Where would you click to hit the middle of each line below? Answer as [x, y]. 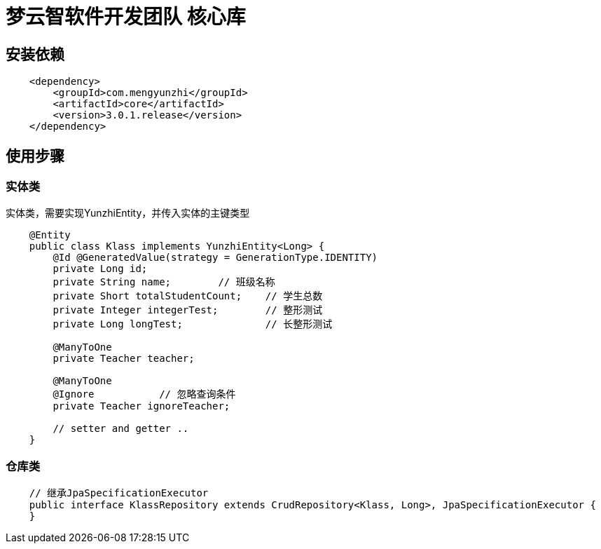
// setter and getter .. [121, 429]
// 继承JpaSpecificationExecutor [119, 493]
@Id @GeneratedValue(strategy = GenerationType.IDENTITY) [215, 258]
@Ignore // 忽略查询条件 [144, 394]
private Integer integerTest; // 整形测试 [188, 310]
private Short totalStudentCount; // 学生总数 [188, 296]
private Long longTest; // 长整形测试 [193, 324]
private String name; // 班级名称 [164, 282]
